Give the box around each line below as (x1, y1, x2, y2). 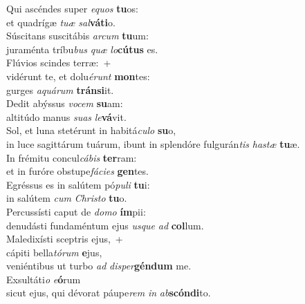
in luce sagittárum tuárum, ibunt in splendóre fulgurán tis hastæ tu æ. (6, 136, 300, 151)
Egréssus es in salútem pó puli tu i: (6, 177, 150, 191)
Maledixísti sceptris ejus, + (6, 231, 123, 246)
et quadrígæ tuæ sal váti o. (6, 15, 115, 29)
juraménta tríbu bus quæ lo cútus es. (6, 41, 158, 56)
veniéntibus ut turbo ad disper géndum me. (6, 258, 192, 273)
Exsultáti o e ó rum (6, 272, 81, 286)
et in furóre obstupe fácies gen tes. (6, 164, 149, 178)
